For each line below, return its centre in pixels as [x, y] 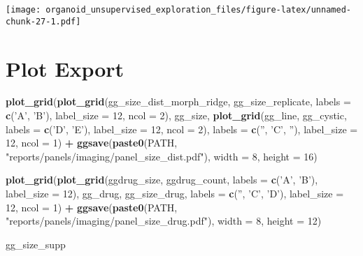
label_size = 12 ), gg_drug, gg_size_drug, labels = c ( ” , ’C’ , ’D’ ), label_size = [175, 193]
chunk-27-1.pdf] [43, 21]
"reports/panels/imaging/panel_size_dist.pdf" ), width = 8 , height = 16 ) [162, 156]
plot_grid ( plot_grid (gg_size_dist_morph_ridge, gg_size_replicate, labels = [178, 101]
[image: [23, 10]
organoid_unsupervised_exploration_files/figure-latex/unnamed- [198, 10]
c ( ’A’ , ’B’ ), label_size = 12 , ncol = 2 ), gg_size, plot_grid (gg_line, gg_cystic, [176, 115]
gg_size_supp [36, 244]
